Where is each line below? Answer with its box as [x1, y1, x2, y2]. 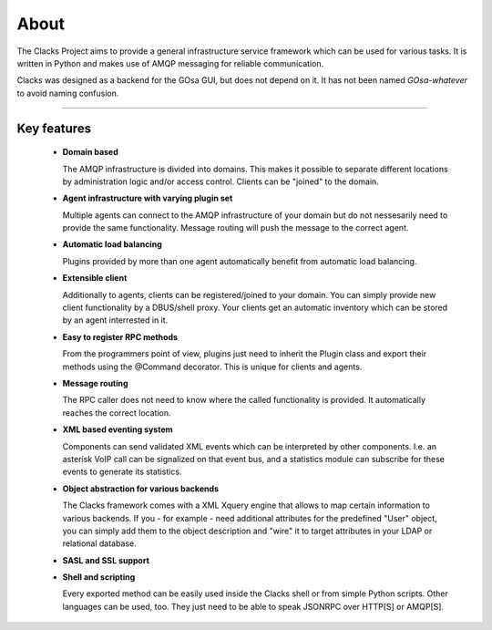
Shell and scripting [62, 572, 136, 583]
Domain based [62, 147, 118, 158]
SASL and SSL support [62, 554, 150, 565]
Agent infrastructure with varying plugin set [62, 192, 233, 204]
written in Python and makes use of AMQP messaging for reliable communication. [16, 57, 324, 68]
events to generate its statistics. [62, 466, 182, 478]
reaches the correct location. [62, 407, 171, 418]
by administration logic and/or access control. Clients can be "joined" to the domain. [62, 176, 380, 187]
